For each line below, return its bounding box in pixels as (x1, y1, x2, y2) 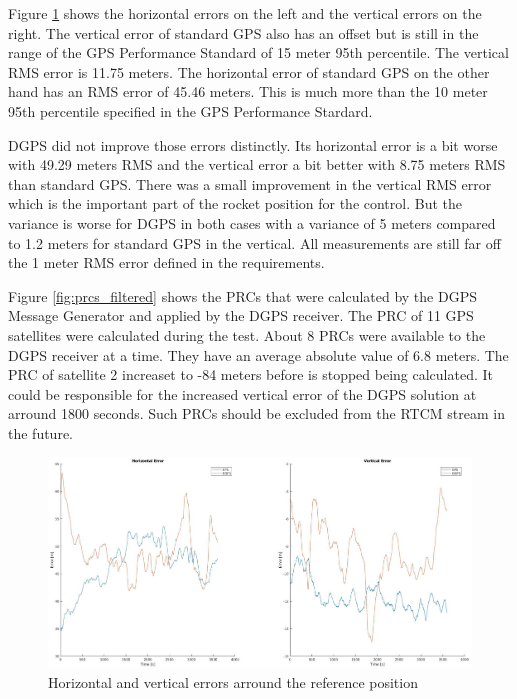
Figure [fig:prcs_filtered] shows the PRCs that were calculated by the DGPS (8, 285, 477, 306)
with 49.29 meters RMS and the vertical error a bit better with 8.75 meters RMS (8, 154, 506, 175)
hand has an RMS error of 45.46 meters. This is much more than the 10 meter (8, 81, 488, 102)
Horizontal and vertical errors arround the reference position (48, 672, 418, 693)
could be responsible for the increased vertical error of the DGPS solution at (8, 383, 477, 404)
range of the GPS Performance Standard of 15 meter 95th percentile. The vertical (8, 42, 509, 63)
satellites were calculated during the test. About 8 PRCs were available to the (8, 324, 486, 345)
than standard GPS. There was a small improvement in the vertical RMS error (8, 173, 492, 194)
